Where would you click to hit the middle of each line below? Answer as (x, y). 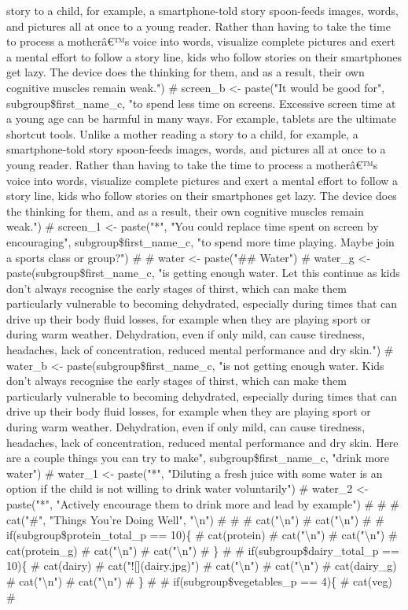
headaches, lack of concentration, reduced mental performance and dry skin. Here (202, 442)
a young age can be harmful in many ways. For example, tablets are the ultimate (201, 118)
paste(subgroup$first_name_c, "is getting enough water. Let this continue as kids (203, 273)
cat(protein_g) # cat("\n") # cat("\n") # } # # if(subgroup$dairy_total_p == (203, 550)
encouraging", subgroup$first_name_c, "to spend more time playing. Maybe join (200, 241)
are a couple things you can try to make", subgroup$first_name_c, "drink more (198, 458)
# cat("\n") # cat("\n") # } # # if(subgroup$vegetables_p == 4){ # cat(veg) (199, 580)
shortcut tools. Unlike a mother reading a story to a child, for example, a (182, 133)
